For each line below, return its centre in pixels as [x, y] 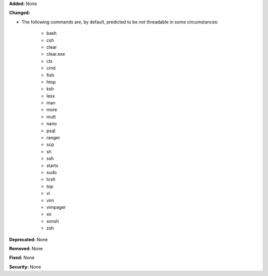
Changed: [20, 13]
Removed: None [26, 248]
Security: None [25, 267]
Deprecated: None [29, 239]
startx [52, 165]
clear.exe [56, 54]
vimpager [56, 207]
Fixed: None [22, 258]
